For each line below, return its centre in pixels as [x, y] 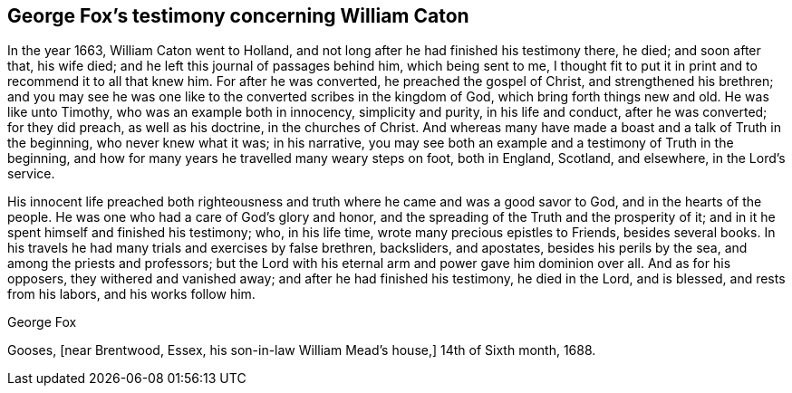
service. [31, 174]
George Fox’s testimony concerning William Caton [238, 16]
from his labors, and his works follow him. [131, 294]
